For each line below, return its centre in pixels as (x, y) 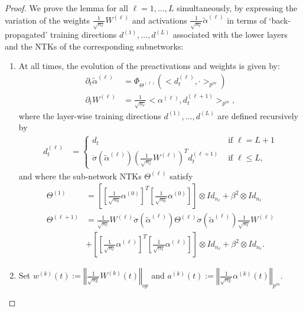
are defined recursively (258, 115)
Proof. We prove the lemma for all (66, 8)
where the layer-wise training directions (90, 115)
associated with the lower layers (230, 35)
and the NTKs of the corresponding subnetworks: (94, 46)
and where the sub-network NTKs (80, 176)
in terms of (247, 20)
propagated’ (26, 35)
